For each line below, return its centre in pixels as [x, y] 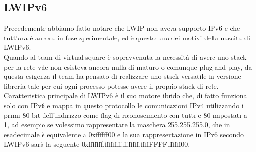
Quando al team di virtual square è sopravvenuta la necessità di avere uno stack [125, 57]
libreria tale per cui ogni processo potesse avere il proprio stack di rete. [111, 86]
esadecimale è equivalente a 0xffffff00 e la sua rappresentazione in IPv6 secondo [124, 134]
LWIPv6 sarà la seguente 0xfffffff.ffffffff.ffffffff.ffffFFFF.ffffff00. [97, 144]
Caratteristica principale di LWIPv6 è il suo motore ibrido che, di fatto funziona [126, 95]
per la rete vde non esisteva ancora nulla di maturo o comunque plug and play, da [128, 66]
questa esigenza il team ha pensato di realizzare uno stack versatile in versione [123, 76]
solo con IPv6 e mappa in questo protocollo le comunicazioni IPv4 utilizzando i [124, 105]
